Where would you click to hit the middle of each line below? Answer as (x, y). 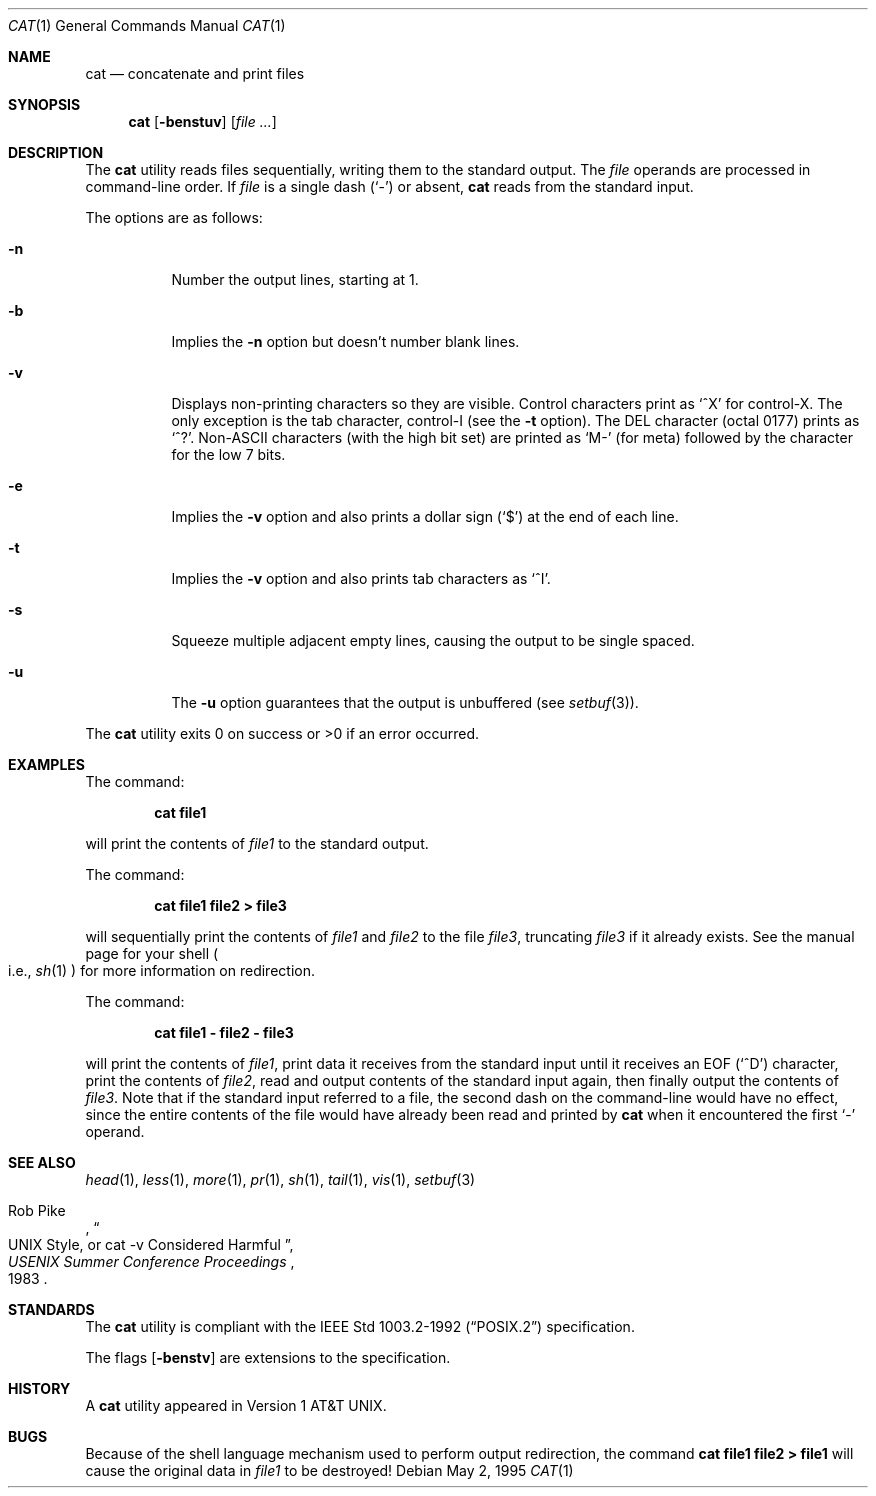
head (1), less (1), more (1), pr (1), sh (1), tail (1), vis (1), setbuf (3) (280, 1179)
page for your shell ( (152, 953)
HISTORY (39, 1388)
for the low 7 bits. (228, 454)
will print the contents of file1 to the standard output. (257, 843)
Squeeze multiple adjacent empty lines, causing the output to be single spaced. (433, 640)
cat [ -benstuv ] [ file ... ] (202, 121)
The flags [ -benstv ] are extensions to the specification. (268, 1357)
